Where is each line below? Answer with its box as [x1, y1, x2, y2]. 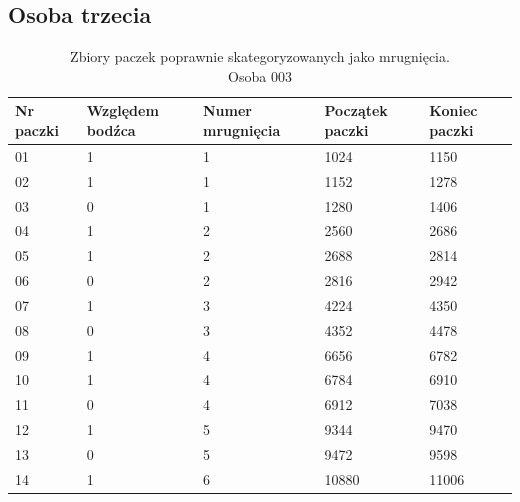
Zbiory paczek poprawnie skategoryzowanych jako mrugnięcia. [70, 46, 450, 67]
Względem [86, 100, 159, 121]
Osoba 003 [228, 65, 292, 86]
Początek [324, 100, 388, 121]
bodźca [86, 119, 136, 140]
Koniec [429, 100, 478, 121]
